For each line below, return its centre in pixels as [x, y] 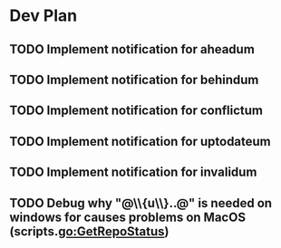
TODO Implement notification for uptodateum [140, 141]
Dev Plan [44, 16]
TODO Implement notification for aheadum [132, 49]
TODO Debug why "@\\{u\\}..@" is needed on [141, 203]
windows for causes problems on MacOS [128, 217]
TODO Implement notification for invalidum [133, 172]
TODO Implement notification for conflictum [136, 111]
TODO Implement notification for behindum [134, 79]
